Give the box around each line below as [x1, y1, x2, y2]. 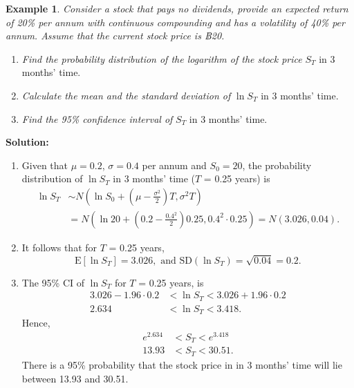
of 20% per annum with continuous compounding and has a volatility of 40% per [6, 14, 345, 29]
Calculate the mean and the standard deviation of [21, 88, 231, 102]
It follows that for [21, 240, 97, 254]
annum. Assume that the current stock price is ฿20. [6, 28, 225, 43]
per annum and [142, 157, 207, 172]
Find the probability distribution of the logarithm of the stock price [21, 51, 302, 66]
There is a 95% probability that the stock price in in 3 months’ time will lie [21, 357, 342, 371]
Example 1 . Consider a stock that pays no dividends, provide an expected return [6, 1, 348, 15]
